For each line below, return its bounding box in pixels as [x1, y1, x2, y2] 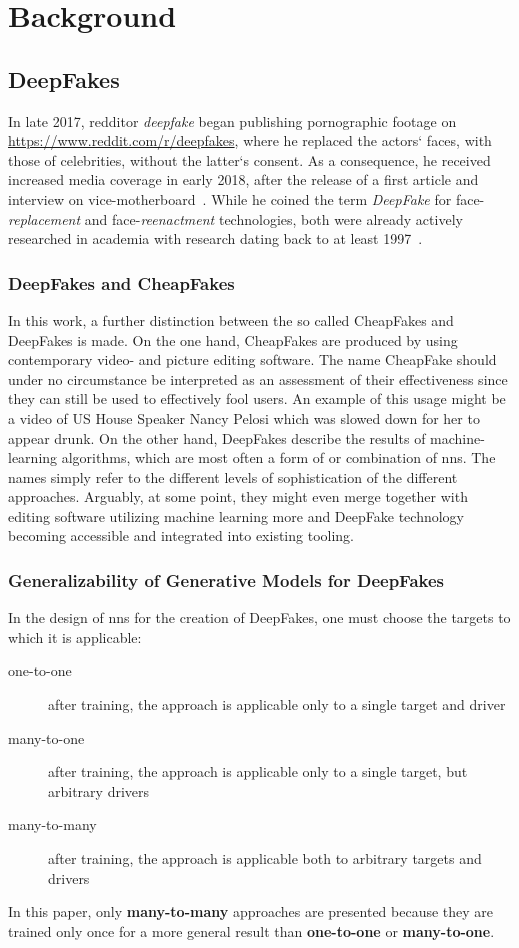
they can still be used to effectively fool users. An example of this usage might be [8, 388, 506, 409]
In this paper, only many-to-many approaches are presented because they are [8, 901, 494, 922]
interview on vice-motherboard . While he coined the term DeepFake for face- [8, 188, 485, 209]
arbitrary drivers [48, 780, 150, 801]
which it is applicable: [8, 626, 142, 647]
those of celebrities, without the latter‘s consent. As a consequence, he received [8, 149, 491, 170]
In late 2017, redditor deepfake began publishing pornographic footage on [8, 110, 457, 131]
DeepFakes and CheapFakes [8, 270, 235, 295]
